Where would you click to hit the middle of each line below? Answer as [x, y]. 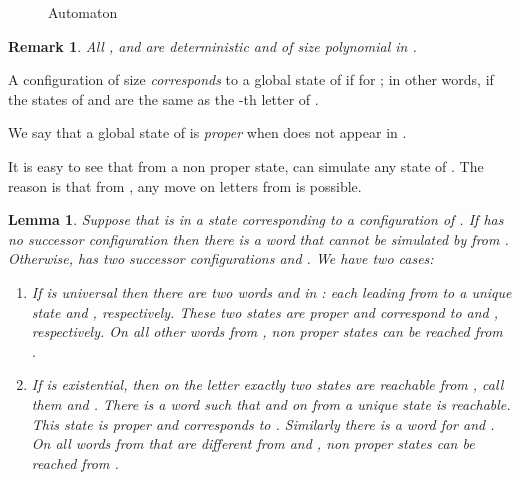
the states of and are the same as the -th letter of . [163, 98]
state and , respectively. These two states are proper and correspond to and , [265, 311]
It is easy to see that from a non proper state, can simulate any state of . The [246, 165]
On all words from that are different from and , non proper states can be [253, 443]
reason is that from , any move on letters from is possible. [185, 185]
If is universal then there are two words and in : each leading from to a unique [271, 291]
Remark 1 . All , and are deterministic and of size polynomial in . [212, 45]
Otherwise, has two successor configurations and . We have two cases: [221, 258]
